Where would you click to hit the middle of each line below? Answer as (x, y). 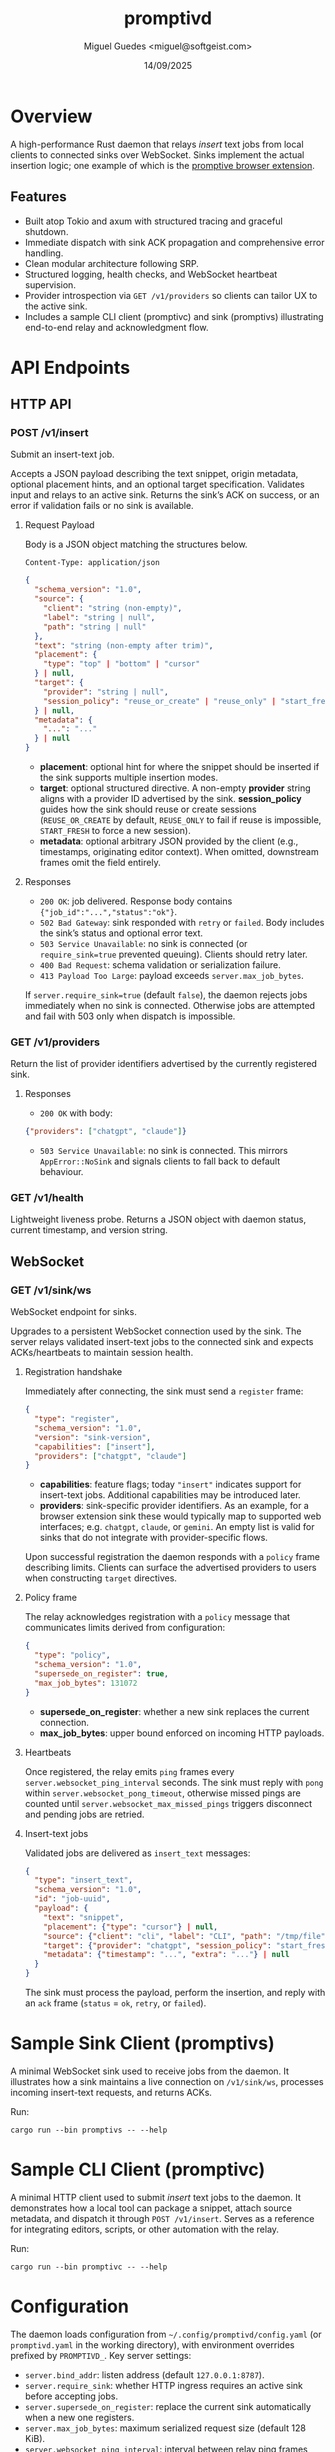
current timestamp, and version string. (89, 1230)
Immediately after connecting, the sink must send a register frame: (164, 1391)
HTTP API (41, 404)
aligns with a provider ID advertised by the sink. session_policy (170, 798)
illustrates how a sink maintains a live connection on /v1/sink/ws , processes (167, 2081)
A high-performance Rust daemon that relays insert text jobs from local (157, 144)
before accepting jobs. (71, 2396)
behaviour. (61, 1172)
